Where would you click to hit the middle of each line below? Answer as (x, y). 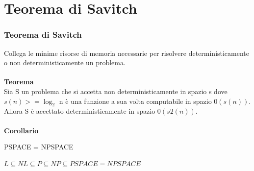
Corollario (21, 130)
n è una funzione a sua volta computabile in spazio (135, 101)
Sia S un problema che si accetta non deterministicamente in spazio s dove (116, 91)
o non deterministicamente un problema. (65, 62)
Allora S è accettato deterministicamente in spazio (80, 111)
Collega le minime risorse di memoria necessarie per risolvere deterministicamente (127, 53)
